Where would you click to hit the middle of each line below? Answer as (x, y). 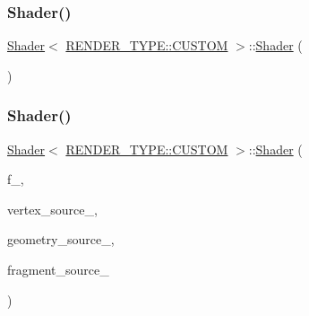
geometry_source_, (61, 239)
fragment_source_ (58, 269)
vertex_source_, (52, 209)
